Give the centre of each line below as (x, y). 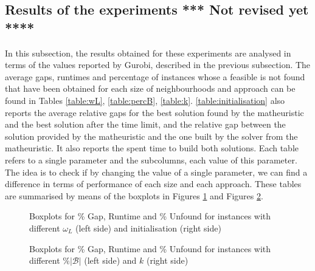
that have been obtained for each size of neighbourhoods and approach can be (150, 88)
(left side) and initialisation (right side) (148, 228)
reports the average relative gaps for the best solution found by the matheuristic (154, 112)
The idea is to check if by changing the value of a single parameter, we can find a (156, 172)
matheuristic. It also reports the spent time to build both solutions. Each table (152, 148)
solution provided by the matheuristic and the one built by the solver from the (151, 136)
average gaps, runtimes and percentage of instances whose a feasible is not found (155, 76)
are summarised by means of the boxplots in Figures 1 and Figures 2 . (134, 195)
